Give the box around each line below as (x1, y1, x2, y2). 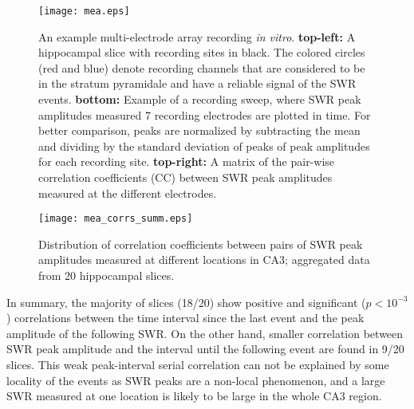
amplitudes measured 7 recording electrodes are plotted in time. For (38, 106, 371, 123)
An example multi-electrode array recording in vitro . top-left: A (38, 28, 356, 45)
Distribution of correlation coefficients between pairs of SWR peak (38, 235, 363, 252)
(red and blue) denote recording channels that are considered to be (38, 59, 365, 76)
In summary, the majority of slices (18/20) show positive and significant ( (6, 293, 366, 310)
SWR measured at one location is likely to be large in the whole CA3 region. (6, 387, 382, 404)
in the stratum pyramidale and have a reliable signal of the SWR (38, 75, 357, 92)
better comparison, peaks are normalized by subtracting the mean (38, 122, 361, 139)
